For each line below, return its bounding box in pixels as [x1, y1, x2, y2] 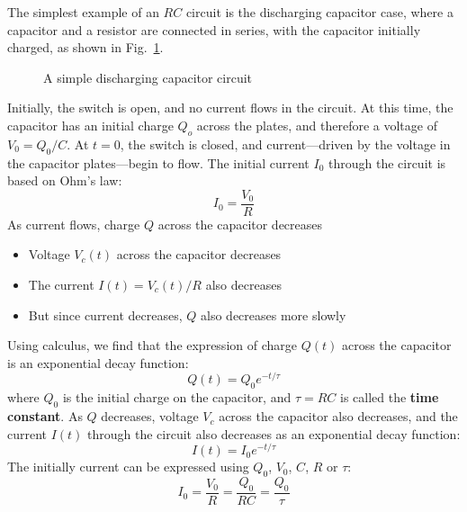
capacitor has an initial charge [7, 115, 174, 134]
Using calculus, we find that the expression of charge [7, 336, 297, 355]
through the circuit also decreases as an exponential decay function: [87, 424, 461, 443]
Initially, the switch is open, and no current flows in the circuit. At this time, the [7, 98, 454, 117]
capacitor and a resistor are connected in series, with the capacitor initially [7, 20, 421, 39]
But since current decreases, [28, 305, 183, 324]
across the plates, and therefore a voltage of [196, 115, 437, 134]
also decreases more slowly [201, 305, 346, 324]
